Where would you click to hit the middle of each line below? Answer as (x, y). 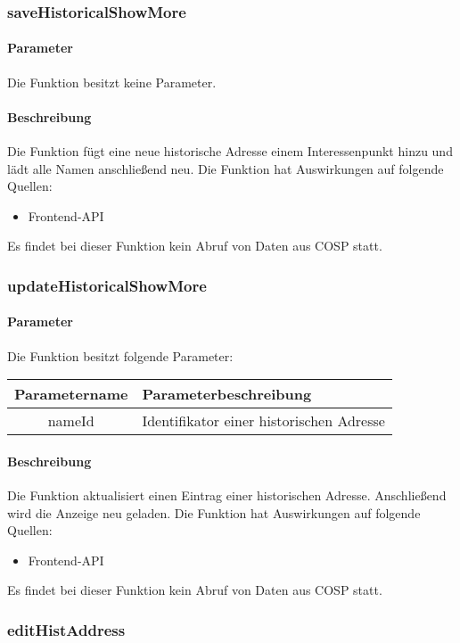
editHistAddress (66, 629)
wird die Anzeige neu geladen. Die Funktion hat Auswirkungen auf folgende (214, 512)
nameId (71, 421)
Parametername (71, 394)
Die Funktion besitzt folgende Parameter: (120, 355)
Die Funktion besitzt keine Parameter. (112, 82)
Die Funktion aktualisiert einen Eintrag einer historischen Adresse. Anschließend (227, 495)
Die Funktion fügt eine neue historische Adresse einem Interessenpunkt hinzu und (230, 151)
